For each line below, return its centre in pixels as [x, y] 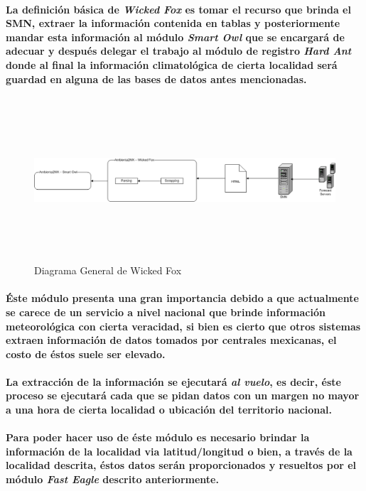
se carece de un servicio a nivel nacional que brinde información [166, 312]
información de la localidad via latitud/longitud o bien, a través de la [179, 451]
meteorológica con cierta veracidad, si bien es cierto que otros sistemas [183, 326]
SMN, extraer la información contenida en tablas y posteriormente [173, 23]
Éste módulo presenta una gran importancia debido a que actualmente [182, 298]
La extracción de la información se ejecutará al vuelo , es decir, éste [173, 381]
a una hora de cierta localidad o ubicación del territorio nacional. [169, 410]
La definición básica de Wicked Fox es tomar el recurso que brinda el [178, 9]
